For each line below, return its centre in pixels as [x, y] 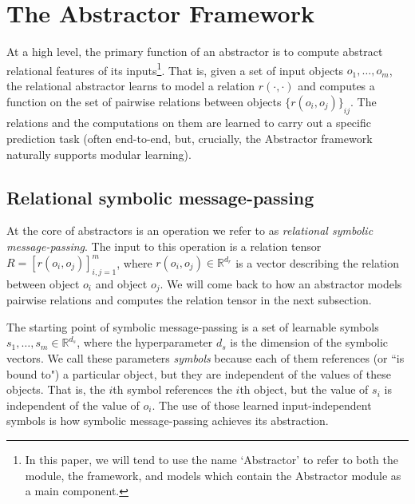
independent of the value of [73, 405]
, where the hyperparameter [145, 342]
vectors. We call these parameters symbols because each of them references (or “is [206, 358]
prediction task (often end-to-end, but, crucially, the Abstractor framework [190, 138]
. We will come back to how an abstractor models [281, 283]
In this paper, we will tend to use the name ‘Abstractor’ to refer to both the [211, 460]
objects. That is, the [56, 389]
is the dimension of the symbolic [309, 342]
